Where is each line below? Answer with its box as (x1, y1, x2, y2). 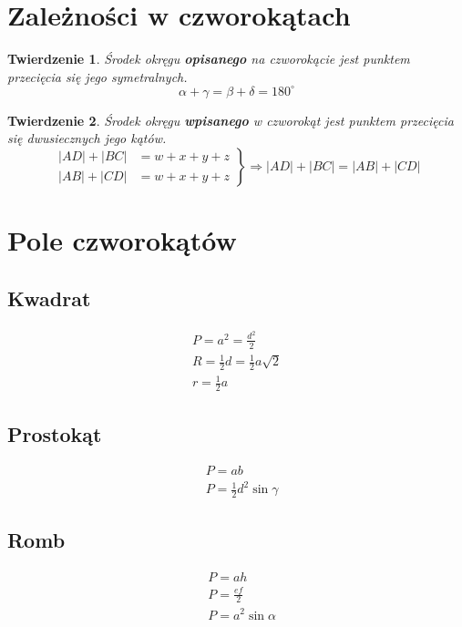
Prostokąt (7, 419, 102, 447)
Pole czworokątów (7, 221, 237, 259)
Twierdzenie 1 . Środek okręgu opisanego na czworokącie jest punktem (7, 49, 410, 68)
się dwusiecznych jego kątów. (7, 128, 167, 148)
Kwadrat (7, 283, 91, 312)
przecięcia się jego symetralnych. (7, 67, 188, 86)
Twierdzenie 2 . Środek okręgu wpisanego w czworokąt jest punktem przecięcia (7, 110, 454, 129)
